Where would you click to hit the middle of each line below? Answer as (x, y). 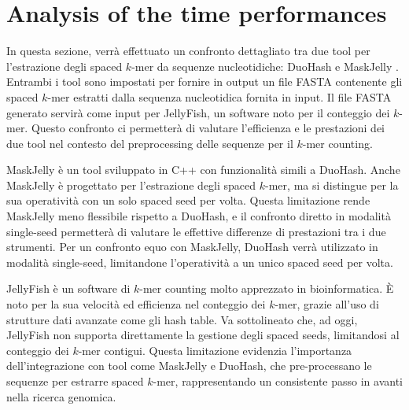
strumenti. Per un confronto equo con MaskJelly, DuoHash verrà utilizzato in (192, 247)
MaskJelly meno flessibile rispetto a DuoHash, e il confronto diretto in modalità (199, 216)
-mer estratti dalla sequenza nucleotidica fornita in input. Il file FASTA (219, 96)
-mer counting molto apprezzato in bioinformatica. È (267, 288)
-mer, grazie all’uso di (327, 304)
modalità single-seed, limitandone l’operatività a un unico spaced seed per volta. (200, 262)
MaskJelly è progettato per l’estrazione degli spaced (131, 185)
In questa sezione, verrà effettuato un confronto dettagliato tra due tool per (188, 51)
